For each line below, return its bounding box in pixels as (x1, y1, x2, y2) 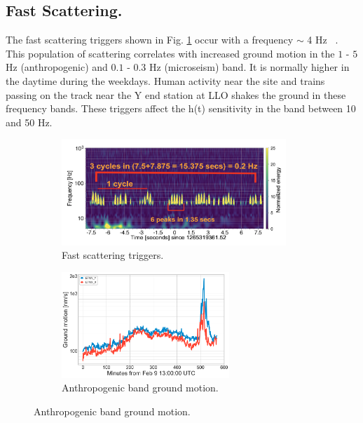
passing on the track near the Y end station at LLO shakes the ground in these (6, 87, 346, 102)
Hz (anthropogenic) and (6, 60, 108, 74)
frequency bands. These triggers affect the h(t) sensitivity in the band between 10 (6, 101, 356, 116)
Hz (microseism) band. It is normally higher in (149, 60, 350, 74)
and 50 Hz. (6, 114, 53, 129)
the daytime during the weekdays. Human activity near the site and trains (6, 73, 325, 88)
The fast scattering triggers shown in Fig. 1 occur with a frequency (6, 32, 294, 47)
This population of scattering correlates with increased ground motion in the (6, 46, 335, 60)
